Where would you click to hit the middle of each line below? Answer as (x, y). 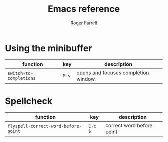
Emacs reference (84, 9)
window (86, 79)
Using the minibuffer (49, 48)
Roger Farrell (84, 23)
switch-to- (20, 73)
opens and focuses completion (113, 72)
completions (22, 78)
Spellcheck (29, 101)
